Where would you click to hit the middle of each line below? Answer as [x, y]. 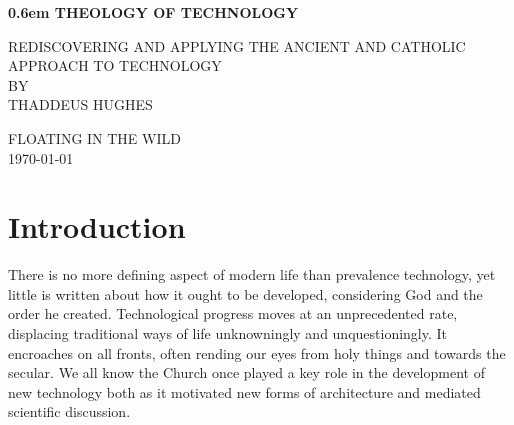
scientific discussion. [69, 411]
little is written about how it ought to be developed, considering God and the [245, 293]
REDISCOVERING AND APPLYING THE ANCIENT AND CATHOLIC [237, 45]
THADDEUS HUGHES [80, 104]
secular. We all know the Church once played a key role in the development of [246, 372]
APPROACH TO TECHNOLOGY [115, 65]
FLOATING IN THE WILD [94, 137]
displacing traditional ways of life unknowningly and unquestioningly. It [228, 333]
